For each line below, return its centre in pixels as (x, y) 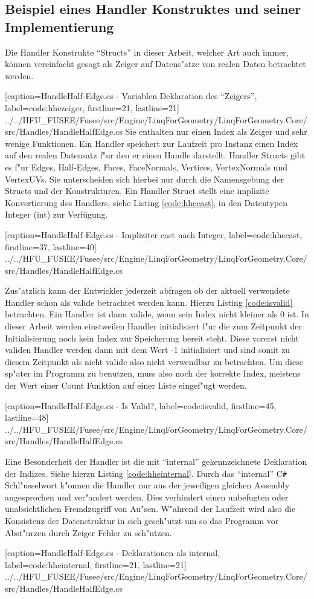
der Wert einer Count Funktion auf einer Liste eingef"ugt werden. (126, 385)
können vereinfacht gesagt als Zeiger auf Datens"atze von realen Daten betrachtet (155, 64)
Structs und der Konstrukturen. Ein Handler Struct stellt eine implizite (137, 191)
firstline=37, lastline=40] (51, 246)
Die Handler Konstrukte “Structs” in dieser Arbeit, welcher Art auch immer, (147, 52)
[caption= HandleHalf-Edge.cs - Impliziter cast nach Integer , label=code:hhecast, (154, 234)
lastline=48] (27, 417)
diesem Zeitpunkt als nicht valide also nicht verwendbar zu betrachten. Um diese (154, 361)
